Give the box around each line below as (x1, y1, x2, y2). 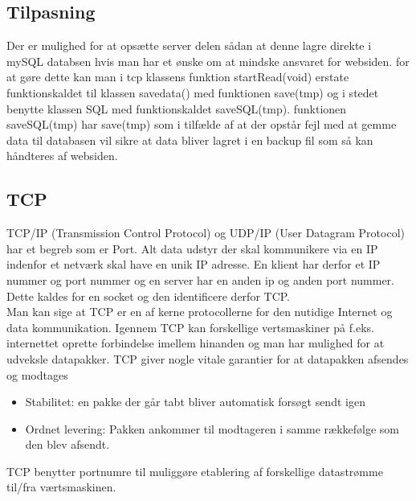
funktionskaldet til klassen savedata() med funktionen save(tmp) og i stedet (6, 84, 379, 101)
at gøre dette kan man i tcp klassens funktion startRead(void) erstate (6, 68, 349, 85)
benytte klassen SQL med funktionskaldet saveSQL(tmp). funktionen (6, 100, 347, 117)
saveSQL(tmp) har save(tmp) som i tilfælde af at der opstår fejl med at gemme (6, 116, 397, 133)
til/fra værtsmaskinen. (6, 478, 116, 495)
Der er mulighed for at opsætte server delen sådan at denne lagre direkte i (6, 37, 372, 54)
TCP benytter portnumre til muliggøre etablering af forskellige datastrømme (6, 462, 383, 479)
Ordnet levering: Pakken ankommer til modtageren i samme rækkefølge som (25, 420, 400, 437)
